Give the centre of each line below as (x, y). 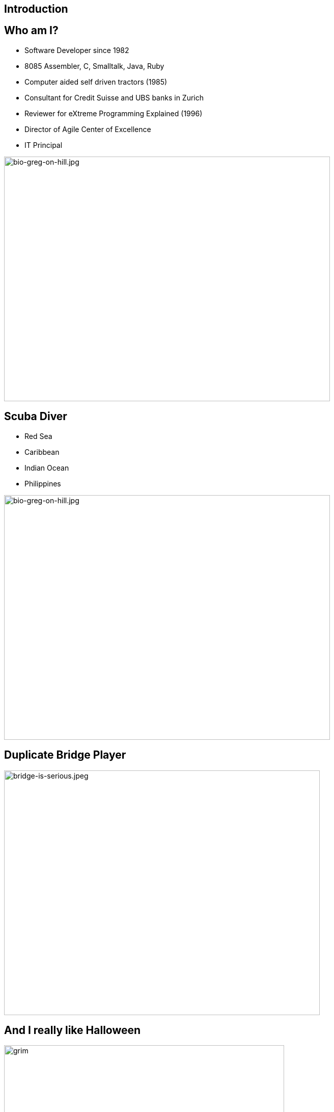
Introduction (36, 9)
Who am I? (31, 31)
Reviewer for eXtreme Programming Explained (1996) (114, 113)
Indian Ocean (47, 468)
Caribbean (42, 452)
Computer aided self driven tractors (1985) (96, 82)
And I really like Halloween (73, 1030)
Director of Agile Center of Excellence (88, 129)
